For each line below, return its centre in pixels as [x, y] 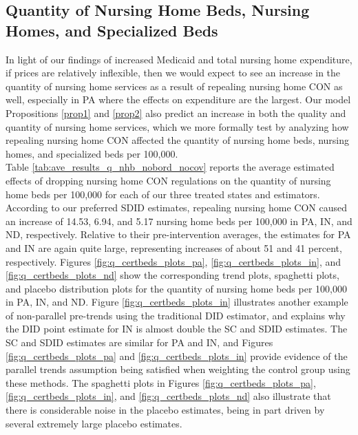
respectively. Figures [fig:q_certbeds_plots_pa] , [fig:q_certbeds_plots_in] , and [173, 261]
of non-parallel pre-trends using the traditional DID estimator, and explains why [176, 315]
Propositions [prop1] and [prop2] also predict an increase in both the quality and [176, 113]
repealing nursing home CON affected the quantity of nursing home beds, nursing [178, 140]
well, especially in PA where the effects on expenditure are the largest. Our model [178, 99]
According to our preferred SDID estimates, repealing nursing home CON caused [177, 208]
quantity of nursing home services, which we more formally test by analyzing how [177, 126]
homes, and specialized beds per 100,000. [92, 153]
